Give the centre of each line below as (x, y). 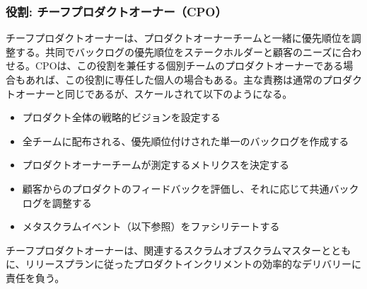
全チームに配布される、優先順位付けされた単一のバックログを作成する (186, 141)
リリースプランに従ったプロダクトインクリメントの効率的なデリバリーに (193, 264)
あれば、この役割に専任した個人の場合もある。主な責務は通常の (174, 79)
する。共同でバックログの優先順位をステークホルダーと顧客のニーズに (179, 51)
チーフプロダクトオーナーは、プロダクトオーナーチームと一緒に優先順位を (179, 38)
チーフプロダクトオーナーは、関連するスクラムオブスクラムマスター (164, 250)
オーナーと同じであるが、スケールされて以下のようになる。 (154, 93)
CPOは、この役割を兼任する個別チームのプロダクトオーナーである (189, 66)
